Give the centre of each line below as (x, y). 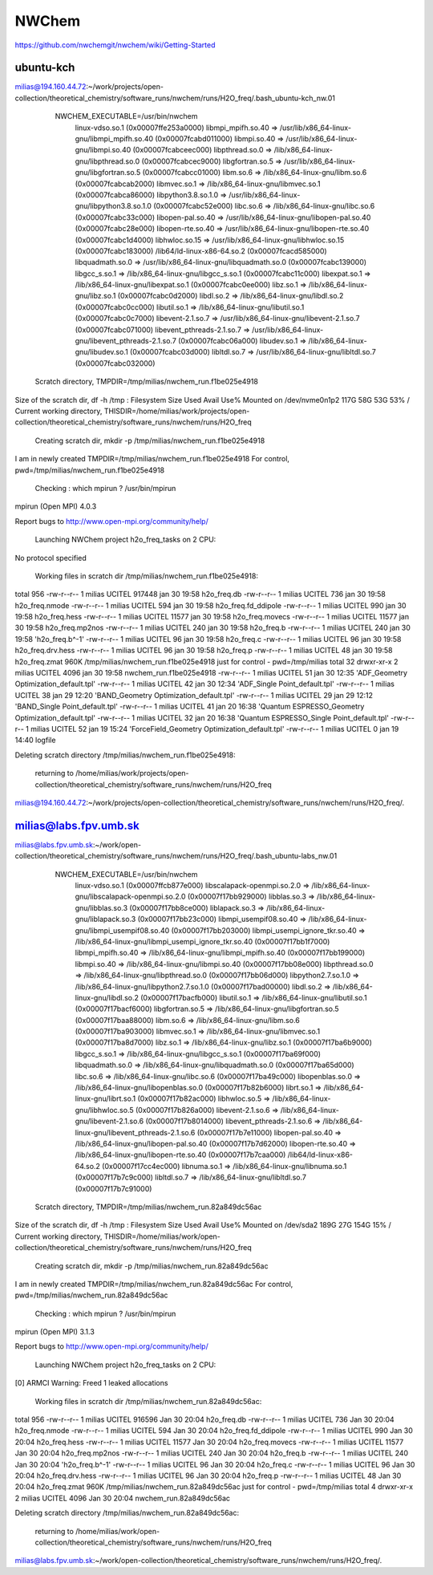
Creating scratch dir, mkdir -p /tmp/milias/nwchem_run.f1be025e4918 (150, 440)
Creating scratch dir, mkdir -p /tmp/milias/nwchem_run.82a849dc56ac (152, 1266)
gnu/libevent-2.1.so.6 (109, 1121)
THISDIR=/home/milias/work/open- (162, 1236)
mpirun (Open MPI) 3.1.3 (55, 1332)
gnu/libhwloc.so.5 (104, 1110)
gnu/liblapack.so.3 (105, 919)
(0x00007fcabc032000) (115, 363)
